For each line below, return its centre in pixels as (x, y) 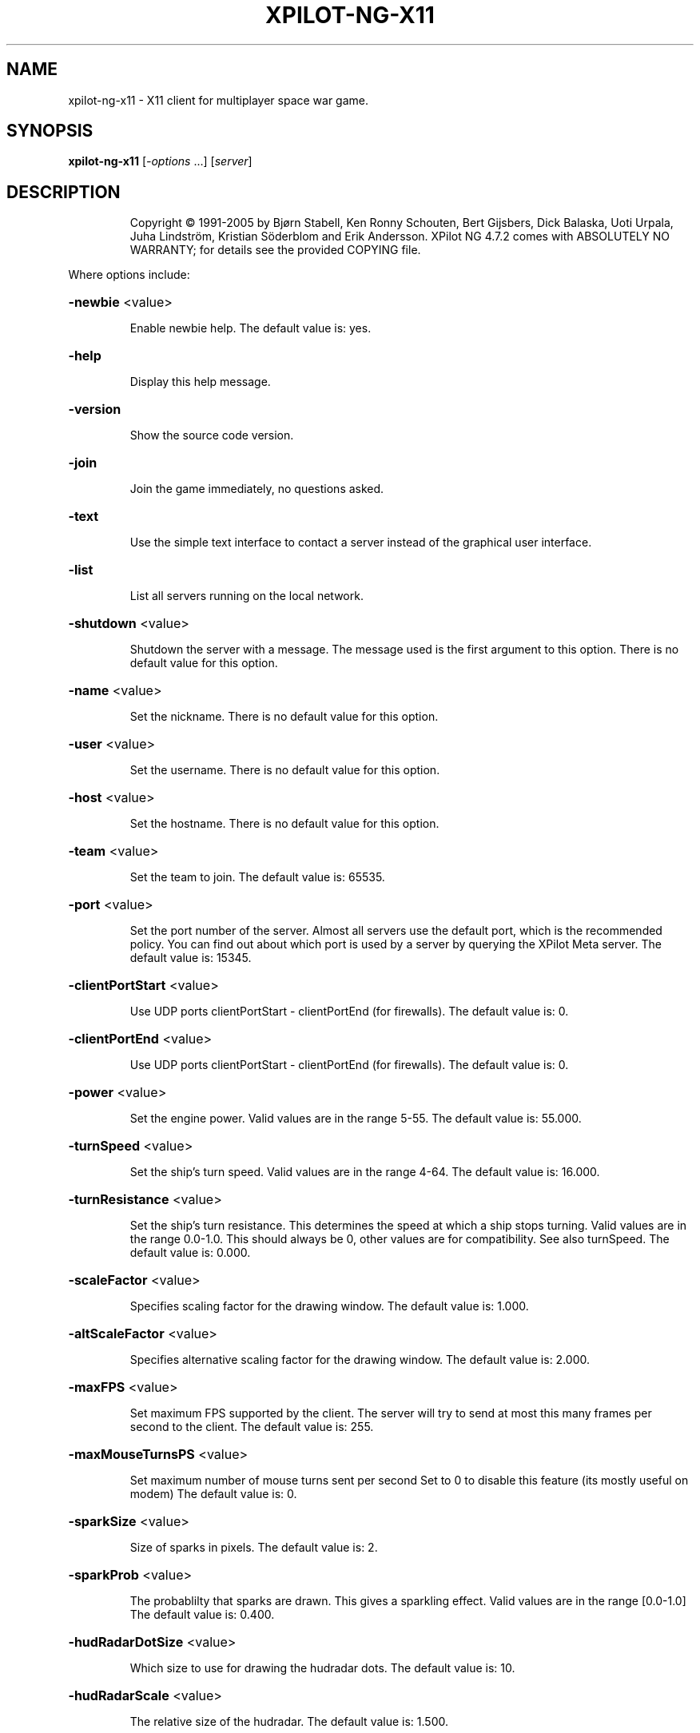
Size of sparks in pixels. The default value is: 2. (254, 1548)
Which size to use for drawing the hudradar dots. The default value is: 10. (322, 1668)
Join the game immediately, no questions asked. (257, 489)
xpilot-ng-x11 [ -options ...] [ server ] (160, 161)
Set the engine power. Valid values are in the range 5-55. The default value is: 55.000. (356, 1119)
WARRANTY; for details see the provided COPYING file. (275, 250)
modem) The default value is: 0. (213, 1494)
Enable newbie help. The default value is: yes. (251, 328)
